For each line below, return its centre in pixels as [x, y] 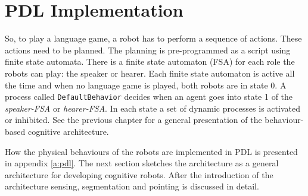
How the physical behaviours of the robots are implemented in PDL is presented [151, 151]
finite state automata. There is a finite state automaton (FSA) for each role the [150, 61]
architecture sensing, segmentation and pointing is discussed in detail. [132, 186]
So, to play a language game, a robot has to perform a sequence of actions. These [153, 38]
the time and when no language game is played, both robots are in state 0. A [146, 85]
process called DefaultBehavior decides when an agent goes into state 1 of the [149, 97]
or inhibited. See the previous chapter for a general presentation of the [133, 120]
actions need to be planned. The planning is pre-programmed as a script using [148, 50]
